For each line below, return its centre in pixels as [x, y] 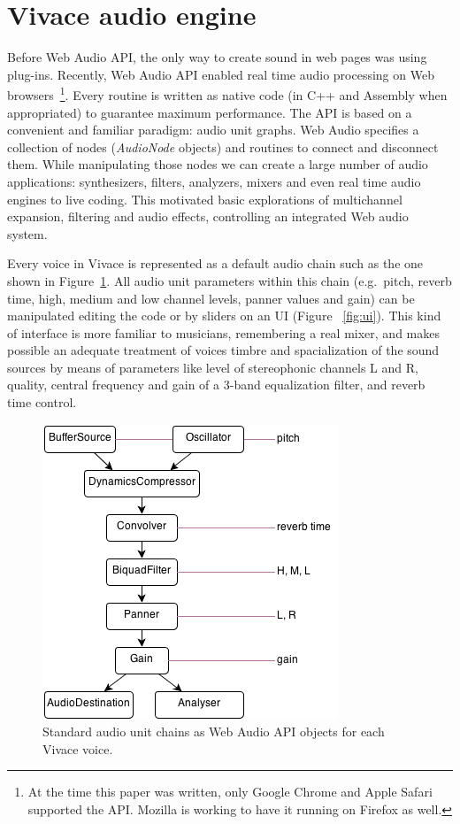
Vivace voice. [78, 748]
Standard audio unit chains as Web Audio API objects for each [214, 732]
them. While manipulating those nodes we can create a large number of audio [218, 164]
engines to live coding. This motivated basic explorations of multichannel [205, 199]
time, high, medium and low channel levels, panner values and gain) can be [211, 298]
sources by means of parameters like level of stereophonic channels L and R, [213, 367]
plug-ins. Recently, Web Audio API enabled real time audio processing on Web [221, 74]
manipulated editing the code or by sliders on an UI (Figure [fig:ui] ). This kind [224, 316]
